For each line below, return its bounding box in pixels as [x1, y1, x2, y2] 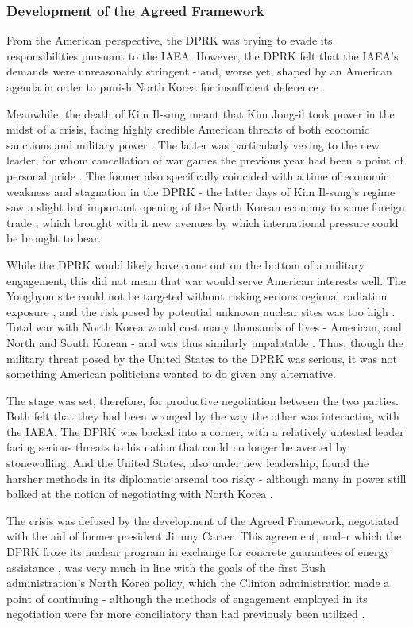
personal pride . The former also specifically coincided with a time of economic [6, 167, 389, 184]
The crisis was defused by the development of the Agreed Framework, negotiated [6, 512, 399, 528]
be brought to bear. [6, 230, 102, 246]
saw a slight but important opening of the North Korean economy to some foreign [6, 199, 405, 215]
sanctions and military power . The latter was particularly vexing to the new [6, 136, 380, 153]
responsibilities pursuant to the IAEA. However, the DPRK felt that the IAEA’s [6, 47, 399, 64]
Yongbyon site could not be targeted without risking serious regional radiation [6, 288, 388, 304]
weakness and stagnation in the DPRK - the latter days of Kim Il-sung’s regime [6, 183, 396, 199]
